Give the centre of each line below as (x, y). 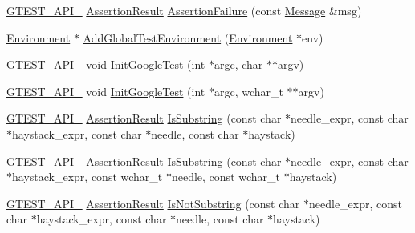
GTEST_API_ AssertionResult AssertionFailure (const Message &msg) (184, 10)
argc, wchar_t (248, 91)
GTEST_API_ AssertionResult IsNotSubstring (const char (153, 203)
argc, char (238, 64)
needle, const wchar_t (226, 177)
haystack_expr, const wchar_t (87, 177)
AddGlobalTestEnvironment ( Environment (188, 37)
